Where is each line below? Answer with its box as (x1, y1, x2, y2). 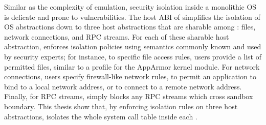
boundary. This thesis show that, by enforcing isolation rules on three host (4, 101, 238, 111)
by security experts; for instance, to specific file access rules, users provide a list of (4, 51, 262, 61)
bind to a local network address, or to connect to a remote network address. (4, 81, 242, 91)
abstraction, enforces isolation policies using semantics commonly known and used (4, 41, 261, 52)
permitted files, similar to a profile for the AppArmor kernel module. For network (4, 61, 260, 72)
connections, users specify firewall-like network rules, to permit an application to (4, 71, 256, 82)
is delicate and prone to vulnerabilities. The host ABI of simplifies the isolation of (4, 11, 260, 22)
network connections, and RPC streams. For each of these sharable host (4, 31, 229, 42)
